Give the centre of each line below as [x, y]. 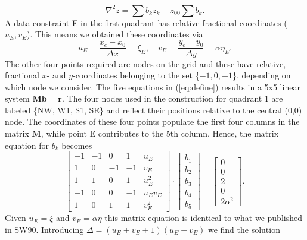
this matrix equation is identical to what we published [203, 218]
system [17, 98]
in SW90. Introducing [44, 229]
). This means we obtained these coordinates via [115, 34]
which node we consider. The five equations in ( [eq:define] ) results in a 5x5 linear [153, 86]
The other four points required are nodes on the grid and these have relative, [145, 63]
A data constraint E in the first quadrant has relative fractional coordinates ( [146, 22]
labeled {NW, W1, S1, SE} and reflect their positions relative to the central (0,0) [153, 110]
